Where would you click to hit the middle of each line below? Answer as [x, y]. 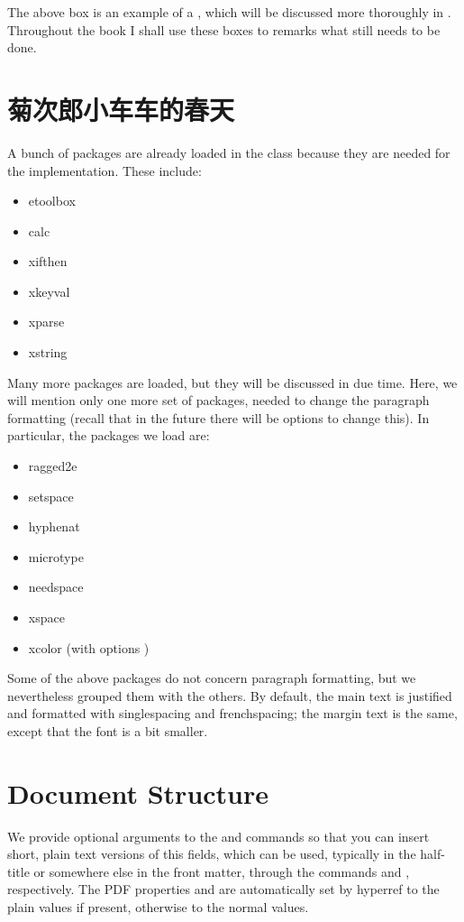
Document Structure [138, 793]
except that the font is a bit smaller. [108, 730]
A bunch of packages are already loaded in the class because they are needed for [229, 152]
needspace [56, 587]
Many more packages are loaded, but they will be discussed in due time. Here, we [232, 382]
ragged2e [53, 466]
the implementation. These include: [105, 170]
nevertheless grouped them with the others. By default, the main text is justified [230, 695]
